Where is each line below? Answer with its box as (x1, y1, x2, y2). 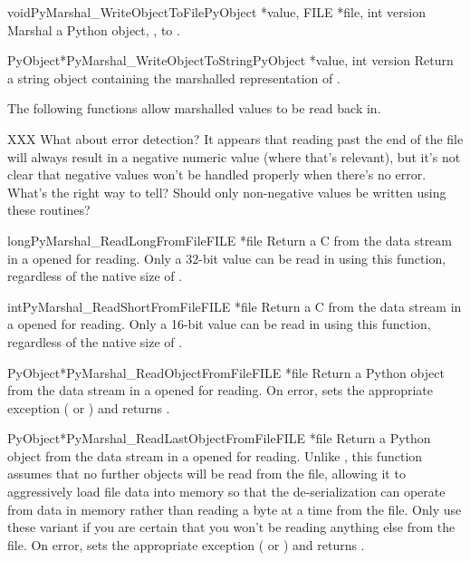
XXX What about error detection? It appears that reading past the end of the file (7, 129, 464, 148)
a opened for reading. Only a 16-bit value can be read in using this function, (7, 314, 431, 334)
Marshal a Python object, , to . (7, 20, 180, 39)
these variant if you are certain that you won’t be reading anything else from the (7, 517, 456, 537)
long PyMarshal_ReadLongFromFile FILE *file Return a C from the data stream (7, 230, 452, 249)
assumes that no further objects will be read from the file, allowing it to (7, 464, 406, 483)
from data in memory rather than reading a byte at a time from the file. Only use (7, 499, 462, 518)
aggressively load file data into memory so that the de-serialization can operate (7, 482, 446, 501)
